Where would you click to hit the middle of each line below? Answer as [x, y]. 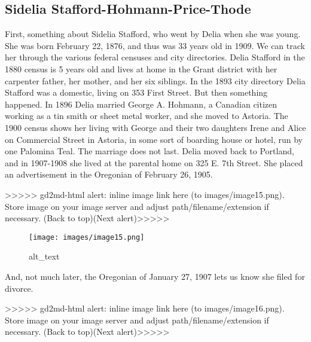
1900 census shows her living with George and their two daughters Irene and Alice [155, 127]
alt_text [44, 256]
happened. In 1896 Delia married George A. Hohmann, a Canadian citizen [141, 104]
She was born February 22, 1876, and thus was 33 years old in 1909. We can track [155, 45]
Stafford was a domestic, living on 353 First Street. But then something [136, 92]
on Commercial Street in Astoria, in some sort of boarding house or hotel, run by [154, 139]
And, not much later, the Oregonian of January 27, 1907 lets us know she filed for [155, 276]
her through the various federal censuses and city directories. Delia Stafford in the [155, 57]
